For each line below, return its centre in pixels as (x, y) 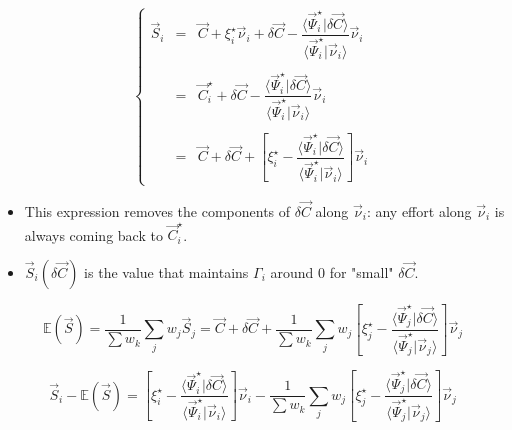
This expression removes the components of (157, 210)
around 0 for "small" (332, 271)
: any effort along (419, 210)
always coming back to (93, 234)
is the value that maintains (166, 271)
